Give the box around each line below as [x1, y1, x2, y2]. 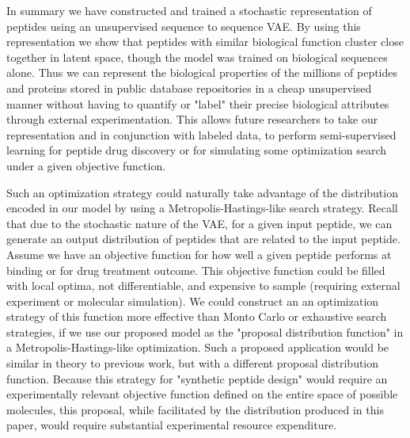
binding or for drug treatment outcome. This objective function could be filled [6, 261, 385, 278]
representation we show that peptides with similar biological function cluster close [6, 33, 404, 50]
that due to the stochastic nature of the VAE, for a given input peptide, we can [6, 215, 393, 231]
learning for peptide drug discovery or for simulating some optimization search [6, 142, 387, 158]
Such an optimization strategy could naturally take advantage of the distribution [6, 184, 398, 200]
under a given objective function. [6, 157, 166, 173]
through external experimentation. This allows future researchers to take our [6, 111, 378, 128]
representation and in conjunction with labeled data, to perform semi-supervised [6, 126, 397, 143]
